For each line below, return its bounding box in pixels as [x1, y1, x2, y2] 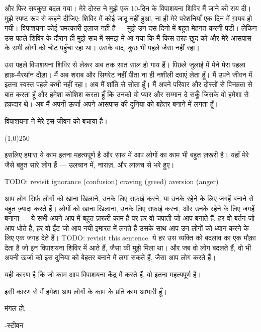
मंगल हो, [5, 303, 26, 313]
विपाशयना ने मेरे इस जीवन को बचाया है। [5, 115, 108, 126]
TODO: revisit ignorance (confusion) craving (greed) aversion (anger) [5, 176, 219, 187]
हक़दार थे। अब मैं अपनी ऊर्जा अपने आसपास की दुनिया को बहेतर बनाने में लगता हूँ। [5, 99, 218, 109]
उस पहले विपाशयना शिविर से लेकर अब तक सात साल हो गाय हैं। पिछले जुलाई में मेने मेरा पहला [5, 59, 245, 69]
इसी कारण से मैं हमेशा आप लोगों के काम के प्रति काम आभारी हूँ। [5, 286, 167, 296]
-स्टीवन [5, 319, 24, 330]
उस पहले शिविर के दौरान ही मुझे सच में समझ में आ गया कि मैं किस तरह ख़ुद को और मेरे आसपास [5, 32, 251, 43]
